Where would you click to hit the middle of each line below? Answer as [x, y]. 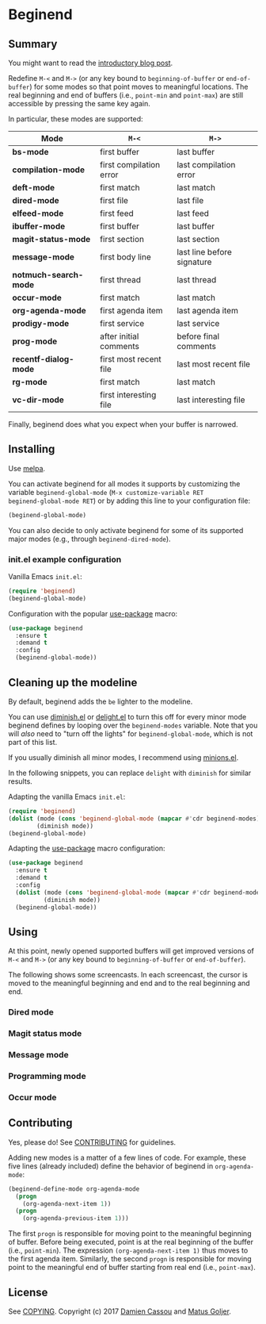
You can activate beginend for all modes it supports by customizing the [124, 484]
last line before [204, 252]
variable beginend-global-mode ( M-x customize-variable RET [106, 492]
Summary [33, 44]
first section [122, 239]
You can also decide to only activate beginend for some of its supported [126, 530]
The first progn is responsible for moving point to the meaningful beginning [130, 1234]
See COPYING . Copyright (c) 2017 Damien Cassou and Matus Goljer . [120, 1311]
